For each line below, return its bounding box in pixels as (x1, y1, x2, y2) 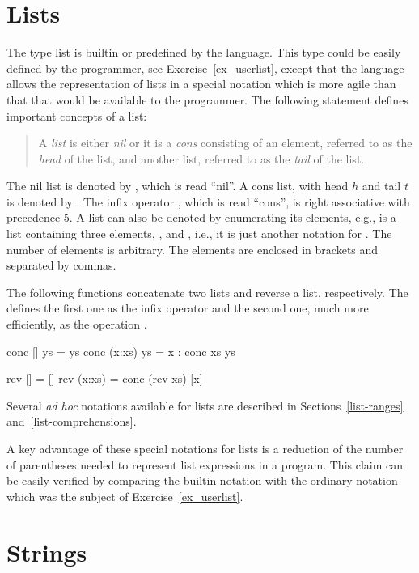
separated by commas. (6, 257, 116, 274)
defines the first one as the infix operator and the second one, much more (6, 299, 369, 316)
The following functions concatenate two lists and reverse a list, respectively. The (6, 283, 408, 300)
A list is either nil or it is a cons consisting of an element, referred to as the (38, 134, 413, 151)
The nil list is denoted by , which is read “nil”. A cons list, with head (6, 177, 349, 194)
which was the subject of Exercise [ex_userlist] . (6, 487, 243, 504)
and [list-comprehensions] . (6, 413, 137, 430)
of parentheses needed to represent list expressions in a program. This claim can (6, 456, 404, 473)
